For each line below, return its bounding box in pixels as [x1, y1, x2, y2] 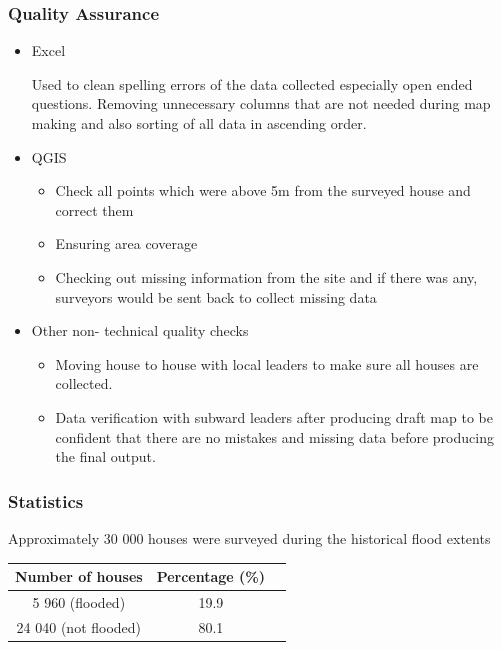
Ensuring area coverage [55, 233, 198, 254]
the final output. [55, 446, 156, 467]
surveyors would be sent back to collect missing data [55, 286, 377, 307]
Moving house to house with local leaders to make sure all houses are [55, 353, 479, 374]
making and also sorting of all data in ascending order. [31, 113, 367, 133]
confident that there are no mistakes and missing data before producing [55, 426, 494, 447]
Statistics [8, 488, 84, 513]
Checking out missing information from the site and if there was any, [55, 266, 478, 287]
